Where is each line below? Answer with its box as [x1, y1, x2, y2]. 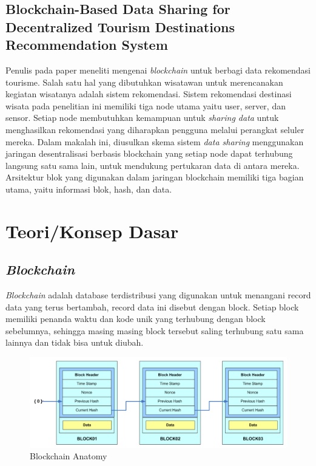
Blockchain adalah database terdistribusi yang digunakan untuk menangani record [5, 289, 311, 301]
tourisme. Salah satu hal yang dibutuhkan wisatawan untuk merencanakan [5, 75, 283, 88]
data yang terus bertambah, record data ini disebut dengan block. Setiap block [5, 300, 299, 313]
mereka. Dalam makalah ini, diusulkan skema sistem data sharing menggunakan [5, 135, 304, 148]
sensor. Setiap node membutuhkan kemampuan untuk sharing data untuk [5, 111, 279, 124]
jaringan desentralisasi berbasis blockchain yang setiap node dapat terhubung [5, 147, 293, 160]
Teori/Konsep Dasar [5, 218, 179, 243]
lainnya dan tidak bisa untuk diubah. [5, 336, 144, 349]
